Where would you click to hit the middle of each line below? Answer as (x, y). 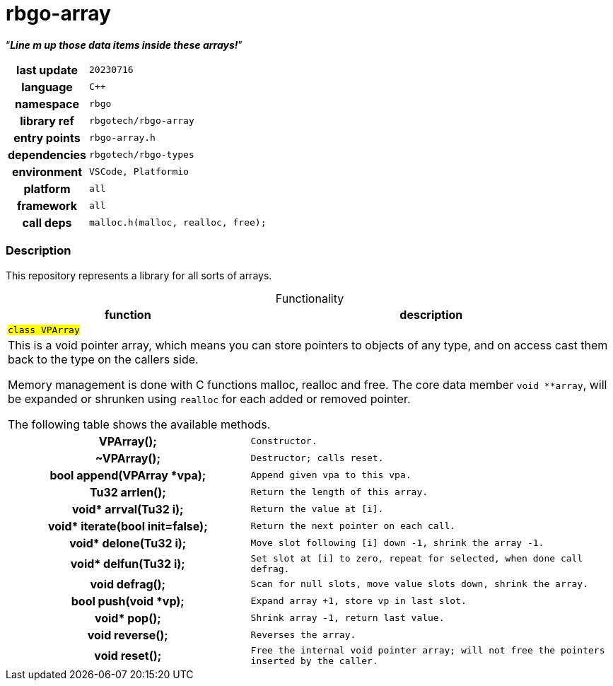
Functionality (310, 298)
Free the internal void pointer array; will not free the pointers (428, 650)
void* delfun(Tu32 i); (128, 563)
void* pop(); (128, 618)
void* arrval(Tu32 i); (128, 509)
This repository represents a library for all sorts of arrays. (139, 275)
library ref (47, 121)
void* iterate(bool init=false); (128, 526)
